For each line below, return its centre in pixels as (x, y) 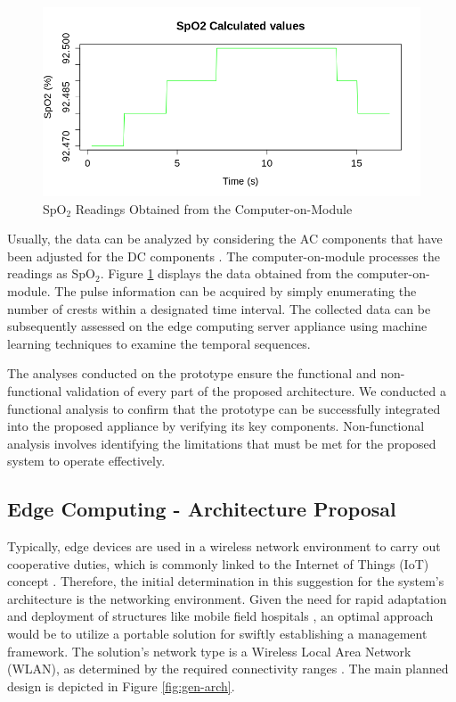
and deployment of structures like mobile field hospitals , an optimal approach (220, 616)
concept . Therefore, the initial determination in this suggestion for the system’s (226, 581)
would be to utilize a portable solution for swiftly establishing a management (217, 634)
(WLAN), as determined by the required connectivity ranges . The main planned (228, 669)
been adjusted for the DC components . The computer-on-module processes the (224, 256)
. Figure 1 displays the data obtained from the (227, 273)
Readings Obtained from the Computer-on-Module (214, 208)
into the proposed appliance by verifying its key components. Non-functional (216, 426)
